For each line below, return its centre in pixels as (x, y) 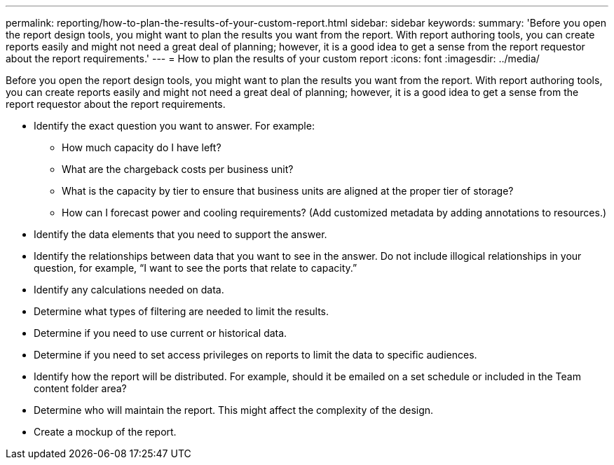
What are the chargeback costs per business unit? (178, 169)
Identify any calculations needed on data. (129, 290)
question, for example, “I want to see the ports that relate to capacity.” (196, 268)
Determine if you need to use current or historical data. (161, 333)
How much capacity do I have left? (142, 147)
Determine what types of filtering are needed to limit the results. (182, 311)
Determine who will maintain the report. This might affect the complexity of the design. (234, 410)
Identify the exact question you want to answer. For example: (174, 126)
